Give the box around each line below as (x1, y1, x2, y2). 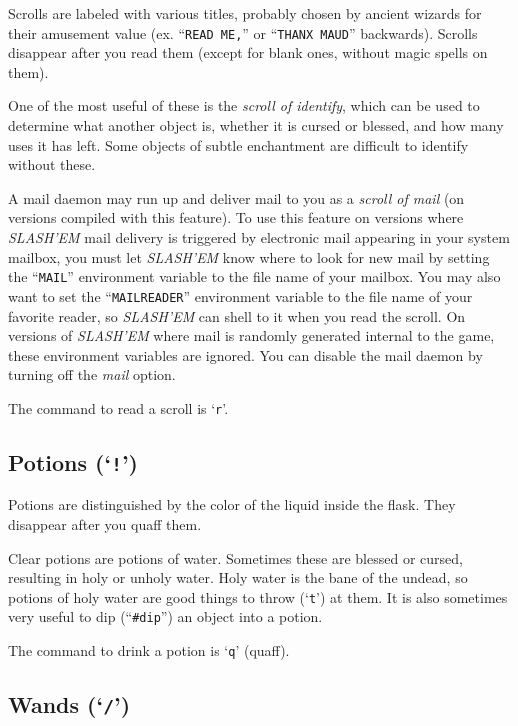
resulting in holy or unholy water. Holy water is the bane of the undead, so (8, 567, 468, 588)
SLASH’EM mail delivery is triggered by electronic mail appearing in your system (8, 227, 510, 247)
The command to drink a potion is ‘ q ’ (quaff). (8, 640, 290, 660)
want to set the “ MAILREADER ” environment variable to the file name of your (8, 285, 473, 306)
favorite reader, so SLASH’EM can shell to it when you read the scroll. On (8, 305, 466, 326)
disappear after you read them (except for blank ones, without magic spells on (8, 42, 488, 63)
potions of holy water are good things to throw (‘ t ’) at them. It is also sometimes (8, 586, 508, 607)
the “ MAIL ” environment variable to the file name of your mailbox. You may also (8, 266, 501, 287)
